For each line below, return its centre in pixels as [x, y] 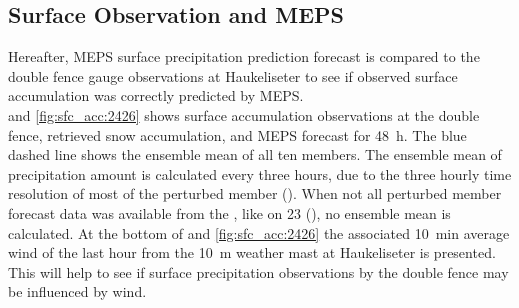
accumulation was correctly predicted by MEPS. [156, 95]
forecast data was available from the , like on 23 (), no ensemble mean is [229, 212]
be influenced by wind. [77, 291]
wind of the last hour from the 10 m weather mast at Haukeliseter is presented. [252, 252]
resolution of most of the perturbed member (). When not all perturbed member [255, 193]
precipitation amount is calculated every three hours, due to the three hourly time [260, 173]
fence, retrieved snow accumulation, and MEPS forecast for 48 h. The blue [237, 134]
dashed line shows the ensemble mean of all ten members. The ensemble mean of [255, 154]
